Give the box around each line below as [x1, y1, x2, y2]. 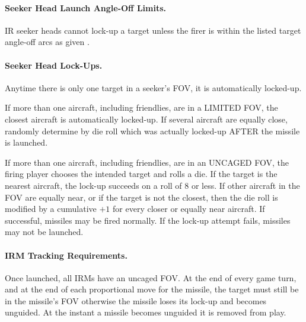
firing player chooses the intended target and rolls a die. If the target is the [5, 168, 278, 180]
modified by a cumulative [5, 202, 97, 215]
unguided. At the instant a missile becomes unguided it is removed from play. [5, 306, 286, 318]
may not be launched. [5, 226, 84, 238]
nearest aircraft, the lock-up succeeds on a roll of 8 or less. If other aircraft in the [5, 179, 300, 191]
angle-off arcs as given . [5, 36, 90, 48]
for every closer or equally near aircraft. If [113, 202, 265, 215]
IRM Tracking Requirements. [5, 249, 128, 261]
